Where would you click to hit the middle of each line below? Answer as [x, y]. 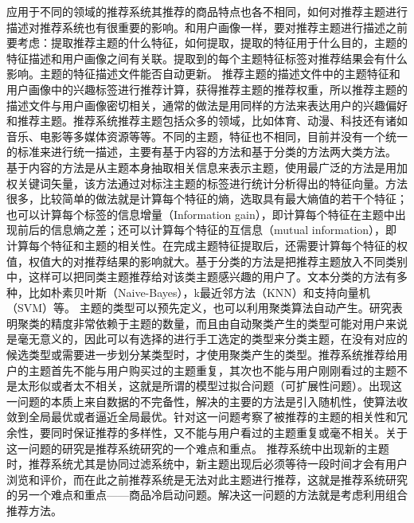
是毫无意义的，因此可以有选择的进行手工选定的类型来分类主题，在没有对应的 [207, 339]
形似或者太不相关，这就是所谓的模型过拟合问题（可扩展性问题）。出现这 [215, 386]
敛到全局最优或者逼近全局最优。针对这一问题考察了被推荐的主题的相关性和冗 [207, 417]
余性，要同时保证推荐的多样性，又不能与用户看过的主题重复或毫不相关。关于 [207, 433]
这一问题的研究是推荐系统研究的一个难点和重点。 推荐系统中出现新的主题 [198, 448]
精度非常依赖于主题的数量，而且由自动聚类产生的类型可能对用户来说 [229, 323]
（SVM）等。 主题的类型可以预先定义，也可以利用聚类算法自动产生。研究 [199, 308]
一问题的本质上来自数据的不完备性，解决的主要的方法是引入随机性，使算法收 [207, 401]
